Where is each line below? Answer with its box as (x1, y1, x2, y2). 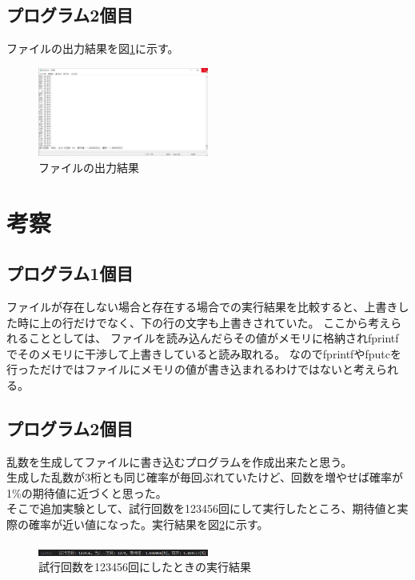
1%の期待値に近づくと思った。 (6, 484, 167, 501)
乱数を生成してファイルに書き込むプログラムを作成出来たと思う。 (6, 453, 353, 470)
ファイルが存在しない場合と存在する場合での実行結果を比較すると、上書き (6, 298, 398, 314)
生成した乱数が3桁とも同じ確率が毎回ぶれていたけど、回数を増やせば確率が (6, 469, 403, 486)
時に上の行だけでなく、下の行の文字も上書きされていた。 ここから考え (17, 314, 391, 330)
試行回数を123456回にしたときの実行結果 (38, 558, 251, 575)
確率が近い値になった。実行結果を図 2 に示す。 (28, 516, 269, 533)
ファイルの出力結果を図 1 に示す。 (6, 40, 179, 57)
